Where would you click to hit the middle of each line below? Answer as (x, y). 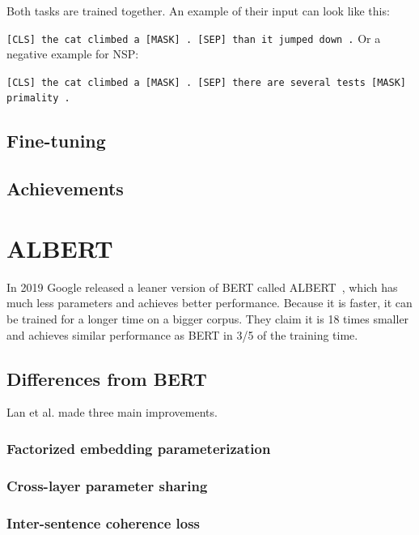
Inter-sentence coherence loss (104, 522)
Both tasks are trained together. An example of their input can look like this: (198, 10)
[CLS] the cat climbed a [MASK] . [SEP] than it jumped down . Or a (194, 38)
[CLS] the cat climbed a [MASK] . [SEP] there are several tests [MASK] (206, 82)
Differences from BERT (107, 378)
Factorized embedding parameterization (139, 448)
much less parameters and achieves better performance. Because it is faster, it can (209, 303)
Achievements (65, 188)
